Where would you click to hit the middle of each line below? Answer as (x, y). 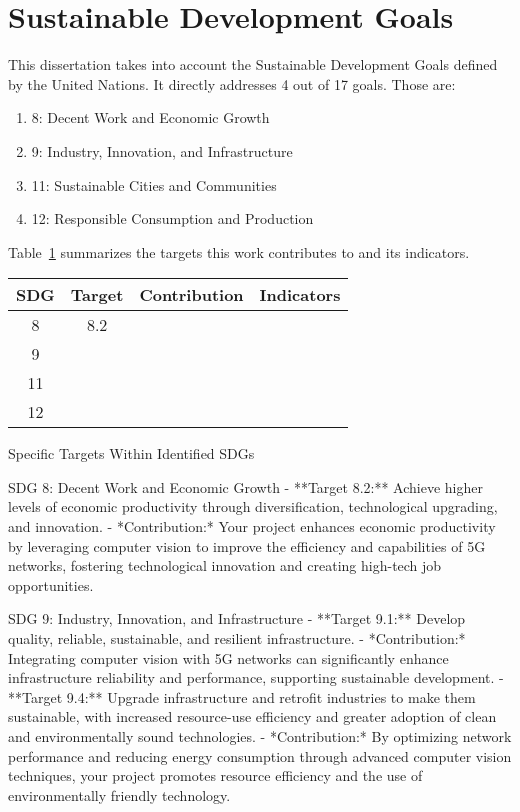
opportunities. (51, 584)
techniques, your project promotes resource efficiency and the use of (215, 775)
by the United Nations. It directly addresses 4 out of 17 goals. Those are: (232, 83)
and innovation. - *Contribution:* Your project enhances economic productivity (252, 526)
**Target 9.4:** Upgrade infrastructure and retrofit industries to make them (242, 696)
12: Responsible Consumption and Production (172, 218)
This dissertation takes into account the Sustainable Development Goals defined (253, 64)
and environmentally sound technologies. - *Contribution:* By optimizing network (260, 736)
